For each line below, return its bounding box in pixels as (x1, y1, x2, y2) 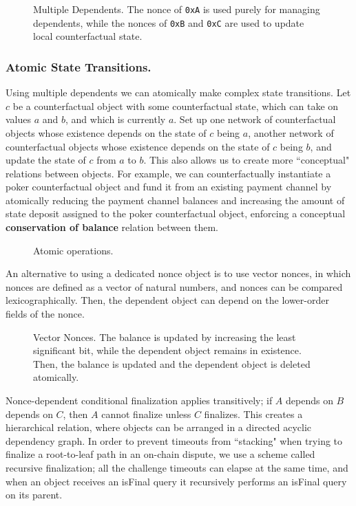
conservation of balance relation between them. (6, 220, 218, 234)
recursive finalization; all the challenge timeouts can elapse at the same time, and (6, 460, 348, 474)
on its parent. (6, 487, 63, 502)
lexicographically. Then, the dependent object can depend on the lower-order (6, 293, 329, 307)
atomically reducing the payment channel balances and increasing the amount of (6, 192, 345, 207)
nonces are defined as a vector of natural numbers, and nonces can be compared (6, 279, 343, 294)
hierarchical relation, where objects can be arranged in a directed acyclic (6, 420, 312, 434)
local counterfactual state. (33, 29, 143, 43)
